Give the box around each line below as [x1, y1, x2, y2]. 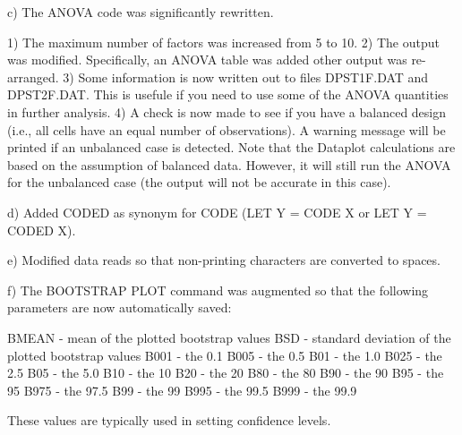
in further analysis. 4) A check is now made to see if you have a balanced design [7, 102, 447, 121]
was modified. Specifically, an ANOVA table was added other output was [7, 50, 407, 69]
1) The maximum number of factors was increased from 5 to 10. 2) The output [7, 32, 440, 51]
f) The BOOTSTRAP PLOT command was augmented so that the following [7, 280, 429, 299]
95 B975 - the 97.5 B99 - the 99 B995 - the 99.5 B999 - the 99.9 [7, 380, 357, 399]
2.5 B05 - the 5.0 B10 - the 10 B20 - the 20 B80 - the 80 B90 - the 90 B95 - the [7, 363, 444, 382]
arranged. [7, 67, 59, 86]
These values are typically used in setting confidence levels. [7, 411, 331, 430]
